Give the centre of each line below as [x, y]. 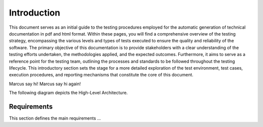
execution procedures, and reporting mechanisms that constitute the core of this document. [101, 75]
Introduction [35, 13]
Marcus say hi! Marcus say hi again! [45, 84]
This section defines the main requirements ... [55, 118]
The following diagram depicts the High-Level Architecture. [68, 93]
